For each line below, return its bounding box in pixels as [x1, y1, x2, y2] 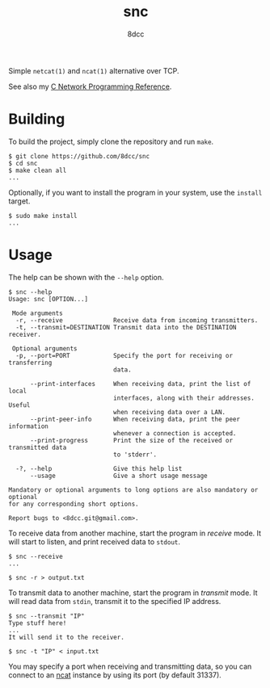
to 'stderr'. [112, 451, 158, 459]
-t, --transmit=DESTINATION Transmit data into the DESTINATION [15, 323, 237, 331]
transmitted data [8, 443, 67, 451]
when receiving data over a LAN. [112, 408, 226, 416]
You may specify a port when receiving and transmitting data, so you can [8, 661, 252, 671]
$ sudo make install [8, 212, 78, 220]
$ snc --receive [8, 552, 63, 560]
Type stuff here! [8, 619, 67, 627]
